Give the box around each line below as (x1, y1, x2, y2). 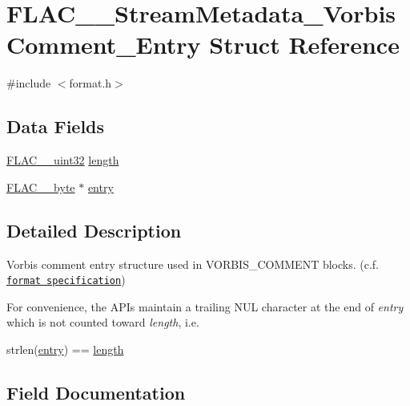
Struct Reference (209, 28, 400, 61)
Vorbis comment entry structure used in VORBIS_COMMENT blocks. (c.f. (6, 255, 379, 272)
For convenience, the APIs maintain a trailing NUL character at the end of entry (6, 298, 404, 315)
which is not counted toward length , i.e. (6, 314, 199, 331)
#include (6, 75, 51, 91)
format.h (69, 75, 112, 91)
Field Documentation (6, 380, 186, 404)
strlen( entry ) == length (6, 340, 124, 357)
